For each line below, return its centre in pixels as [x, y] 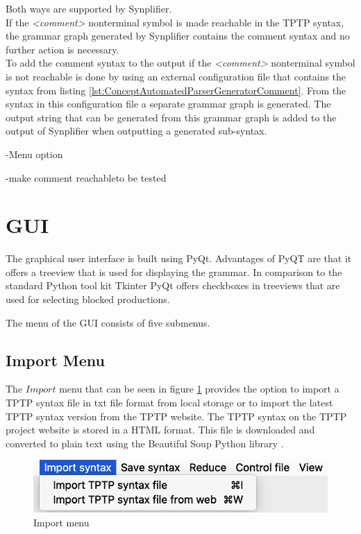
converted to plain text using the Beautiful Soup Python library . [145, 443]
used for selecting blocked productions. [88, 299]
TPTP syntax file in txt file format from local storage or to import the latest [169, 403]
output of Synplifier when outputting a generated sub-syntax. [136, 131]
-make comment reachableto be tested [86, 177]
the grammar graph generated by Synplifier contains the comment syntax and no [178, 36]
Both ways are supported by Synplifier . [89, 8]
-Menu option [34, 154]
